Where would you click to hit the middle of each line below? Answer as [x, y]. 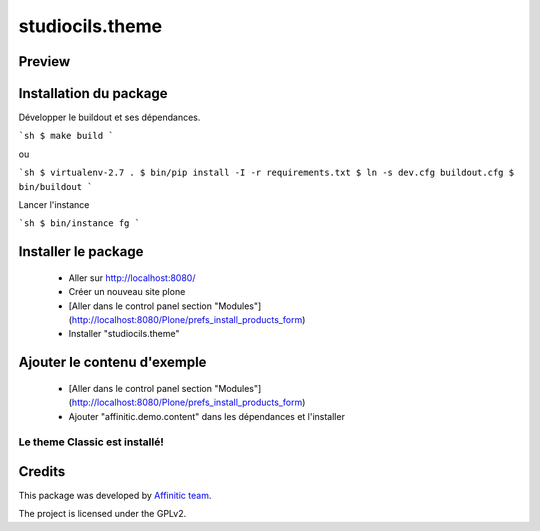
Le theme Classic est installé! [91, 442]
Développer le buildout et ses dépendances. [109, 117]
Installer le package [81, 251]
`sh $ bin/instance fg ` [79, 223]
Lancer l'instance [54, 205]
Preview [44, 61]
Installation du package [93, 93]
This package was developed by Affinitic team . [115, 496]
